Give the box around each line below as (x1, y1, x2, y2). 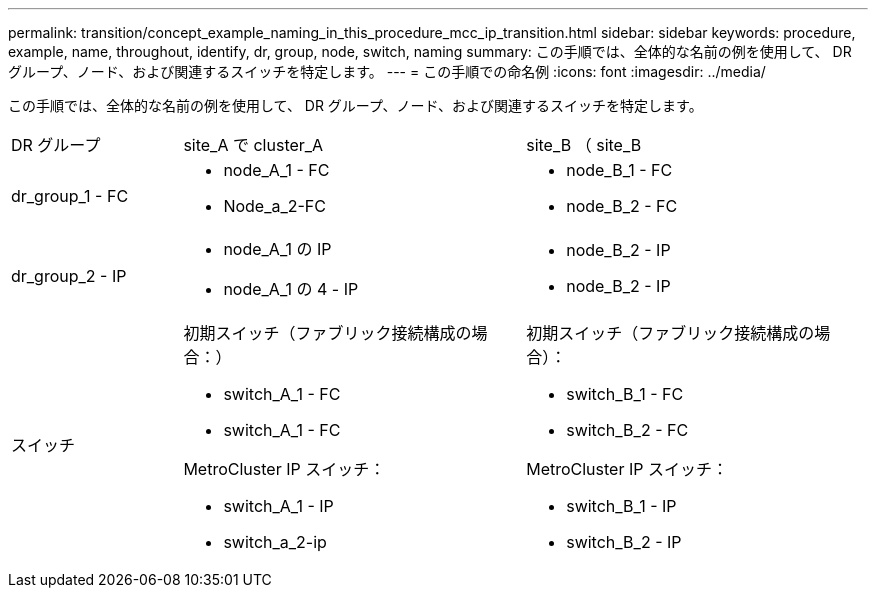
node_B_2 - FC (566, 196, 678, 216)
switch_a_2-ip (223, 532, 327, 552)
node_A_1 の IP (223, 239, 332, 259)
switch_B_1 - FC (566, 384, 684, 404)
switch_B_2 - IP (566, 532, 682, 552)
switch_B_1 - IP (566, 496, 677, 516)
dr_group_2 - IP (11, 266, 127, 286)
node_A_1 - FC (223, 160, 330, 180)
